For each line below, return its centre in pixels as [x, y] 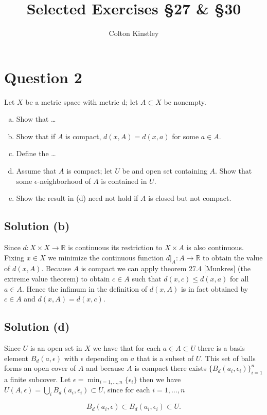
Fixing [14, 257]
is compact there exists [171, 368]
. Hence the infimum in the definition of [85, 288]
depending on [107, 358]
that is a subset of [165, 358]
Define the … [36, 153]
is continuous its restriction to [115, 247]
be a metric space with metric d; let [82, 101]
